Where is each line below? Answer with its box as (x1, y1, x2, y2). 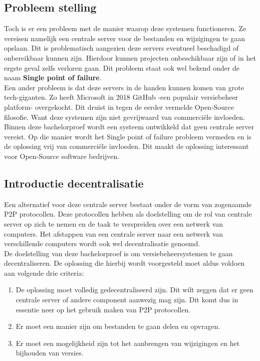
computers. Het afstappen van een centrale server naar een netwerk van (4, 228, 223, 239)
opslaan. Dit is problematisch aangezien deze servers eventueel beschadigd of (4, 43, 239, 53)
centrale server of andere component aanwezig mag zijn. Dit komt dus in (16, 294, 238, 305)
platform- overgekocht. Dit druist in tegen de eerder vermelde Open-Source (4, 101, 234, 112)
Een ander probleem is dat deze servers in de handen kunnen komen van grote (4, 82, 244, 92)
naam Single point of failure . (4, 72, 102, 83)
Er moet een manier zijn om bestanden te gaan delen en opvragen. (16, 321, 220, 331)
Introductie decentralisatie (4, 175, 144, 191)
